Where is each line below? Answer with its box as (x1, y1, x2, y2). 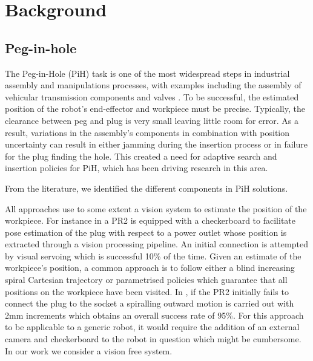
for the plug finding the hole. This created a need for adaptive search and (5, 149, 277, 162)
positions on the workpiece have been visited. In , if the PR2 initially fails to (5, 285, 289, 298)
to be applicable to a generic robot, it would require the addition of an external (5, 320, 300, 333)
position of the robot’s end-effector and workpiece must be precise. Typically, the (5, 102, 305, 115)
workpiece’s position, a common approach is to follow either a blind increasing (5, 261, 295, 274)
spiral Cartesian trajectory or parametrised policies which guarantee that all (5, 273, 288, 286)
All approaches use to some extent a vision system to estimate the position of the (5, 202, 307, 215)
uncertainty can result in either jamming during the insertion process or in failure (5, 138, 308, 151)
